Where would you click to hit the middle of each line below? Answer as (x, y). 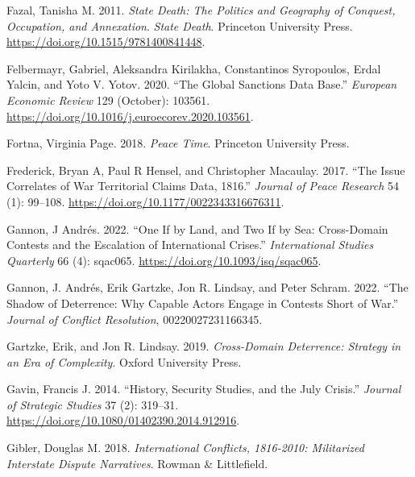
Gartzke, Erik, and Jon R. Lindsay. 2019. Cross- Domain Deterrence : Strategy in (204, 346)
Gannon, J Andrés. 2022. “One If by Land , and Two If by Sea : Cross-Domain (197, 228)
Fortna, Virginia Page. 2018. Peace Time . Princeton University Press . (178, 143)
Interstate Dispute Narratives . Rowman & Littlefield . (137, 463)
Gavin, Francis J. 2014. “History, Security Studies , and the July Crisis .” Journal (204, 389)
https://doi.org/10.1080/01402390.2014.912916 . (123, 420)
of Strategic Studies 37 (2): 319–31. (93, 404)
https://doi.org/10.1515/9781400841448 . (106, 41)
